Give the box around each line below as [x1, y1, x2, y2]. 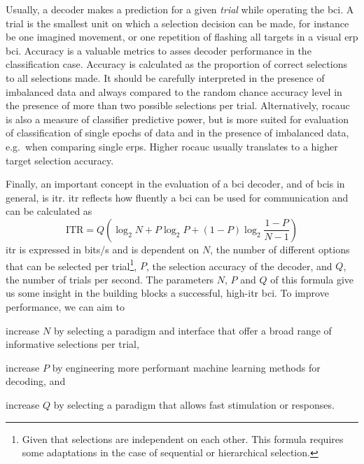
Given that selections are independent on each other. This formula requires [22, 431, 344, 446]
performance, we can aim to [6, 299, 125, 314]
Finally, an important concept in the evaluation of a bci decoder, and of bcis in [6, 176, 345, 191]
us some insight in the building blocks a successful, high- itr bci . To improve [6, 286, 329, 300]
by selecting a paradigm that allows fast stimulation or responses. [53, 397, 335, 412]
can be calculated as [6, 204, 92, 218]
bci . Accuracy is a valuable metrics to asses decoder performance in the [6, 43, 311, 57]
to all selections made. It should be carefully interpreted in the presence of [6, 70, 325, 85]
